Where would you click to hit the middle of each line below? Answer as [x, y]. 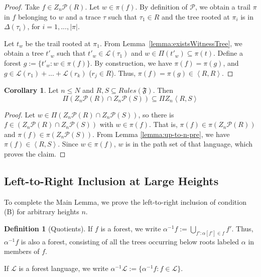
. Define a [228, 53]
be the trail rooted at [58, 43]
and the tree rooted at [195, 16]
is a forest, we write [131, 228]
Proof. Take [22, 7]
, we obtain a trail [223, 7]
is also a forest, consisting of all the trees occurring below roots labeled [130, 241]
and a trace [83, 16]
